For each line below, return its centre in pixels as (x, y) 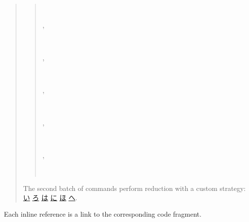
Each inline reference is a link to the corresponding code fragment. (103, 213)
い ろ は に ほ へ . (50, 197)
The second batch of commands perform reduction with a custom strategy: (134, 188)
